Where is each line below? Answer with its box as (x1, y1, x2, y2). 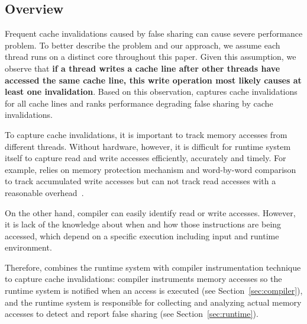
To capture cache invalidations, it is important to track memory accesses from (5, 128, 287, 140)
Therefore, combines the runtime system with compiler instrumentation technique (5, 261, 301, 273)
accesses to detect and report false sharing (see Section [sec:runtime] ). (5, 307, 258, 320)
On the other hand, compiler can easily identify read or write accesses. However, (5, 206, 296, 219)
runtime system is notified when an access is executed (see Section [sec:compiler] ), (5, 284, 303, 297)
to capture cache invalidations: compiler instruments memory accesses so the (5, 272, 282, 285)
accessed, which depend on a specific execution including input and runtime (5, 229, 279, 242)
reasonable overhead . (5, 186, 84, 198)
